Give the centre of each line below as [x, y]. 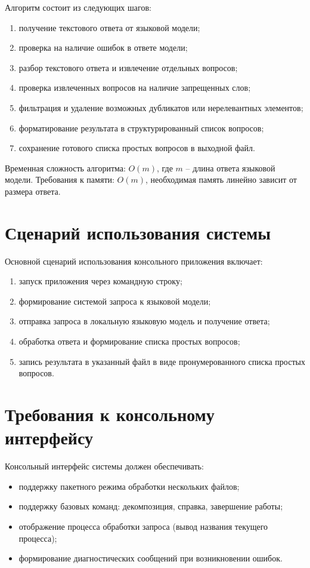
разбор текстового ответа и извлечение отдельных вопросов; [128, 67]
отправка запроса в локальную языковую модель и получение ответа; [144, 321]
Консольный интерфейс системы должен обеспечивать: [104, 466]
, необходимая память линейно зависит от [221, 179]
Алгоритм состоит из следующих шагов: [78, 7]
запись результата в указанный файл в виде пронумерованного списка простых [162, 361]
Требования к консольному [110, 414]
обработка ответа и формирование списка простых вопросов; [129, 341]
